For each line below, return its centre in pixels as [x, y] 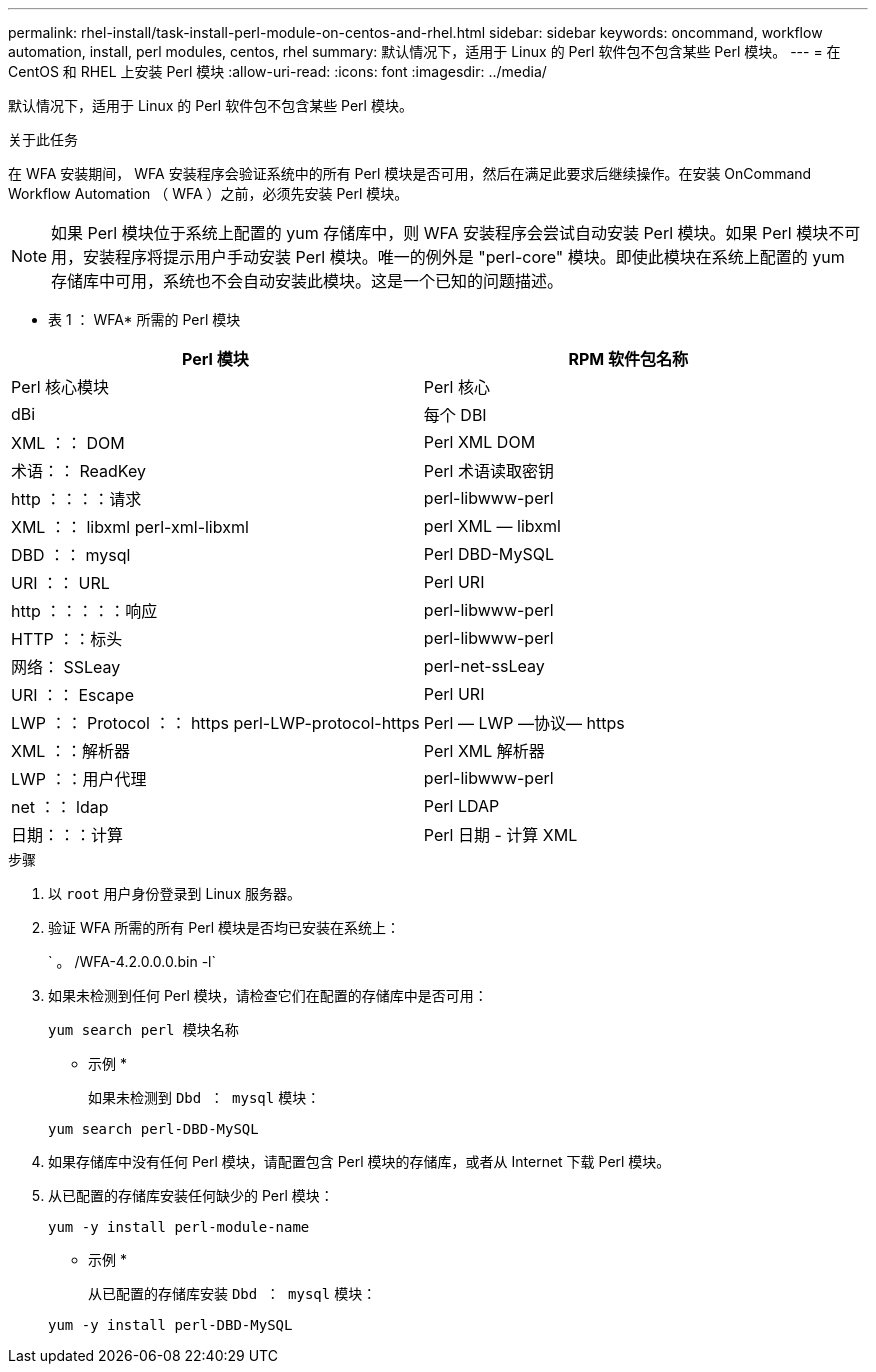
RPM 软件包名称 [628, 359]
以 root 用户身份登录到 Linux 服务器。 [174, 893]
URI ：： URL [60, 583]
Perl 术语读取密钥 [488, 471]
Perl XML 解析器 [484, 751]
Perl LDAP [461, 806]
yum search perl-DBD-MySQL [153, 1129]
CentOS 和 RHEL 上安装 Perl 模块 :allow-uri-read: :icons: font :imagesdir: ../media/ [277, 71]
